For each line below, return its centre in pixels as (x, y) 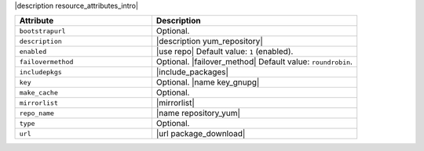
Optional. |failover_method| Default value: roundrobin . (254, 62)
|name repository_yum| (198, 113)
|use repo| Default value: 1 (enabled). (225, 52)
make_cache (39, 93)
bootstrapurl (42, 31)
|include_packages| (192, 72)
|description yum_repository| (209, 41)
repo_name (37, 113)
